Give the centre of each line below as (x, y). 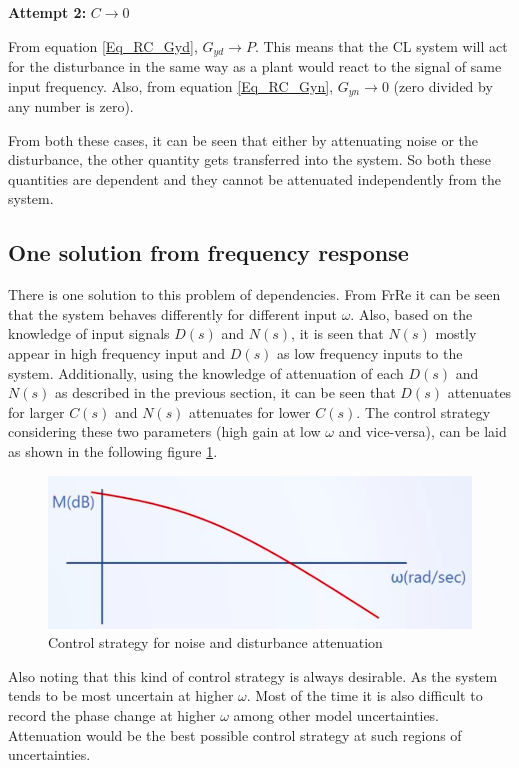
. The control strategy (423, 411)
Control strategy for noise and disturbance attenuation (215, 642)
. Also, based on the (411, 313)
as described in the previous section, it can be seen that (225, 392)
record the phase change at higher (112, 715)
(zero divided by (443, 85)
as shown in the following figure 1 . (113, 451)
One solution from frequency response (208, 252)
